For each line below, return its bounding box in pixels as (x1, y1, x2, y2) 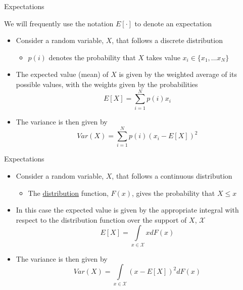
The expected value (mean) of (16, 69, 109, 79)
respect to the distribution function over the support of (16, 214, 187, 225)
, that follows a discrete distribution (112, 35, 223, 46)
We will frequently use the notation (4, 18, 114, 28)
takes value (146, 52, 180, 62)
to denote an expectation (134, 18, 212, 28)
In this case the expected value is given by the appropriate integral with (16, 204, 239, 215)
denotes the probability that (48, 52, 136, 62)
